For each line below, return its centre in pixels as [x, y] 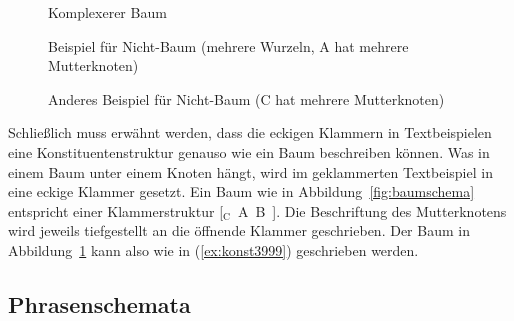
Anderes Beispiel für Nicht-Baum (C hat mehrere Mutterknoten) [246, 98]
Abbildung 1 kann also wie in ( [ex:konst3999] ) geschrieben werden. [213, 249]
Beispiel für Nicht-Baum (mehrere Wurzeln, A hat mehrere [228, 45]
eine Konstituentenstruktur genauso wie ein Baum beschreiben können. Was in [249, 151]
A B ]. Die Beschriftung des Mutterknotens [372, 210]
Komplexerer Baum [107, 12]
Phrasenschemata [99, 303]
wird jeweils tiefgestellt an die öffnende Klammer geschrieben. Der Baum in [239, 230]
